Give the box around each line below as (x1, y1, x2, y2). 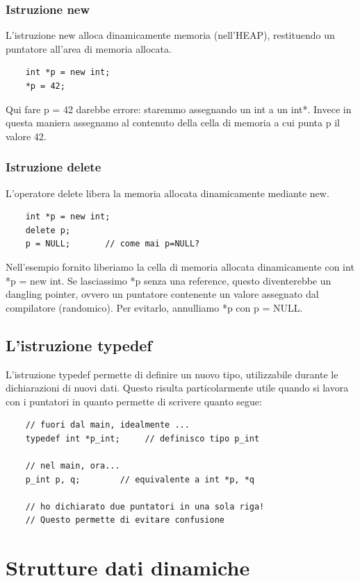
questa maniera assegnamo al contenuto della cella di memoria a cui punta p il (6, 115, 340, 130)
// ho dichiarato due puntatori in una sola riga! (25, 501, 265, 512)
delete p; (25, 225, 71, 235)
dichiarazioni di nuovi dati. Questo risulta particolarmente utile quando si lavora (6, 380, 349, 395)
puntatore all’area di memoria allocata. (6, 41, 172, 56)
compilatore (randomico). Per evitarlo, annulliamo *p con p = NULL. (6, 300, 303, 314)
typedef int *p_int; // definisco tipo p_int (25, 433, 260, 444)
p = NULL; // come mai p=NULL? (25, 239, 200, 249)
